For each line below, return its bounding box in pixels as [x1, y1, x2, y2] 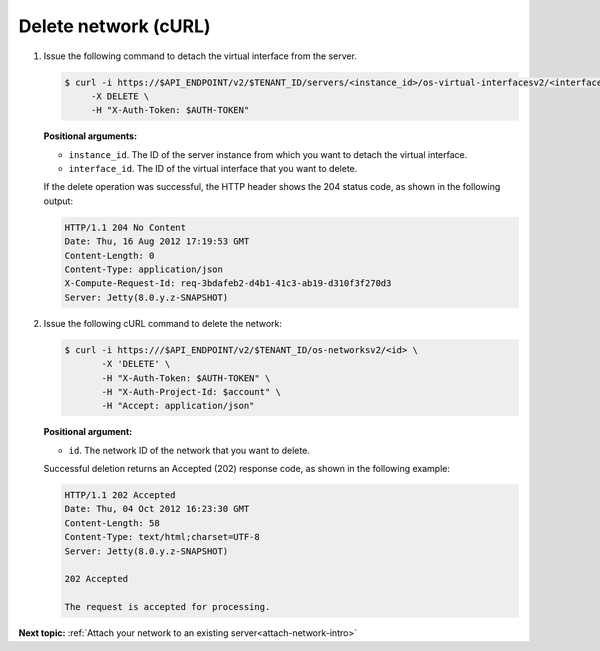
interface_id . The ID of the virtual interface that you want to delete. [68, 163, 358, 175]
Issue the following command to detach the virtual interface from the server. [43, 50, 357, 62]
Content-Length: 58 [64, 517, 160, 529]
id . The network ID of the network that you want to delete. [68, 444, 310, 456]
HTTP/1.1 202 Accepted [64, 490, 176, 501]
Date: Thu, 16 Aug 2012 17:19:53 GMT [64, 236, 250, 247]
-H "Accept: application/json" [101, 400, 255, 412]
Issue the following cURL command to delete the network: [43, 317, 283, 329]
